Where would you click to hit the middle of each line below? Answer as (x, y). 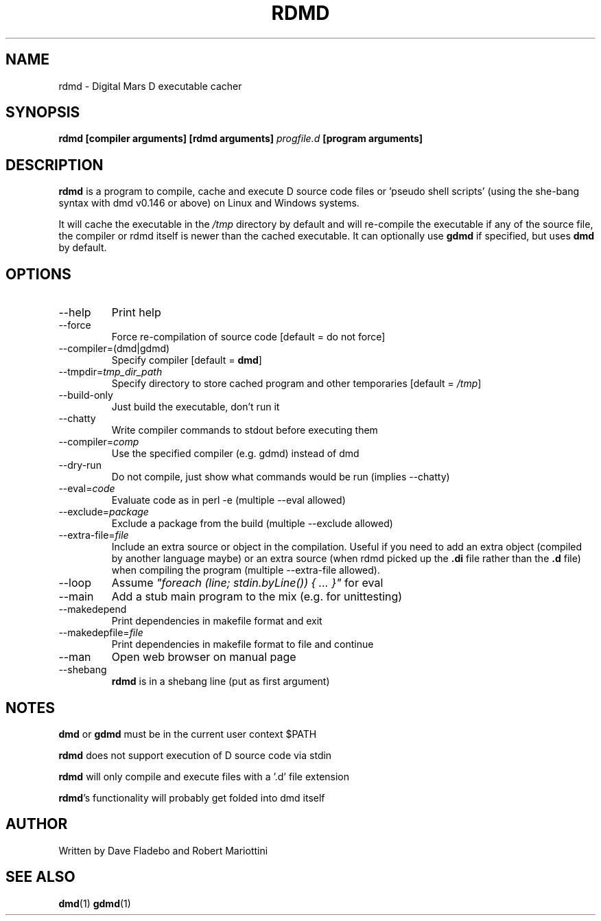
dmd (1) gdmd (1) (95, 903)
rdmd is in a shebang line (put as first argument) (221, 681)
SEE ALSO (40, 877)
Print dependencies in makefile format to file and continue (243, 644)
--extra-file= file (94, 535)
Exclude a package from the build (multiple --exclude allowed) (252, 524)
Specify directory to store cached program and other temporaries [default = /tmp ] (296, 384)
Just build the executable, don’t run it (196, 407)
